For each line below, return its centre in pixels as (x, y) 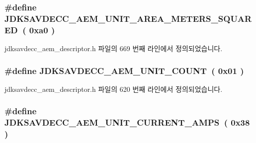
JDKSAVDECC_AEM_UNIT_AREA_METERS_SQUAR (128, 18)
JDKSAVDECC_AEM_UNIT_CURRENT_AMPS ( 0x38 (127, 122)
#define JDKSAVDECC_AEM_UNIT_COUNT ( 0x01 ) (124, 70)
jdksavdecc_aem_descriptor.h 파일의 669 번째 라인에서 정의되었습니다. (114, 48)
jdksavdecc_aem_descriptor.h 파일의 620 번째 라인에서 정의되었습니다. (114, 89)
